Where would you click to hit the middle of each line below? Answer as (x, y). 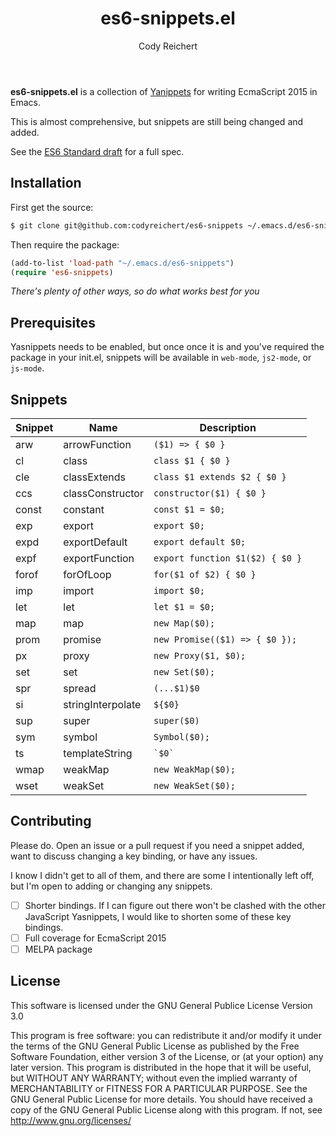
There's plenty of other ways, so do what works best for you (135, 291)
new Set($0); (184, 672)
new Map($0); (184, 623)
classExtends (94, 477)
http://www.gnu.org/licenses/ (71, 1120)
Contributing (51, 821)
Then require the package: (65, 244)
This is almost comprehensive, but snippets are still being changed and (157, 121)
